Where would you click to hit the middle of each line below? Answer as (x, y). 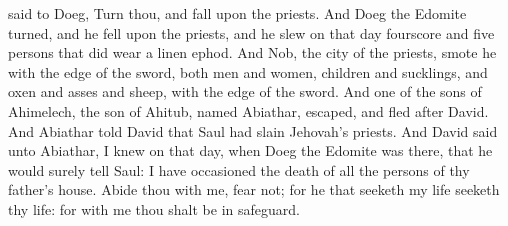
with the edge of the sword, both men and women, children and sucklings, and (248, 71)
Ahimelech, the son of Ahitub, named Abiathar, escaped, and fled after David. (248, 110)
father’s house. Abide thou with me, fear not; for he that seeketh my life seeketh (254, 189)
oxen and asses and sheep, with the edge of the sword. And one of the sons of (245, 91)
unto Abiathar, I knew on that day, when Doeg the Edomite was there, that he (250, 150)
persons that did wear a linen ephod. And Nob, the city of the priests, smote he (252, 52)
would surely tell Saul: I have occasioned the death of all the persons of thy (239, 169)
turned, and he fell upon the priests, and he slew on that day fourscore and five (251, 32)
